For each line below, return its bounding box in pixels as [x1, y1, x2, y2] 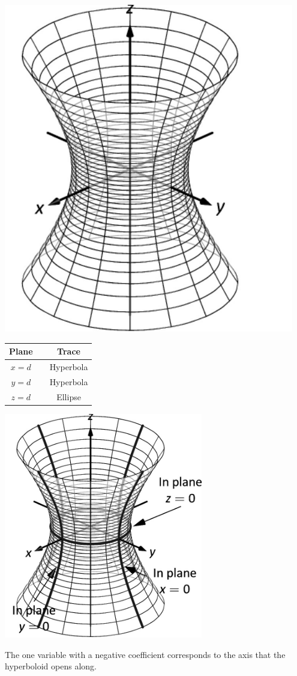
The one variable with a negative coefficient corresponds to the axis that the [5, 648, 286, 660]
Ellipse [56, 390, 81, 403]
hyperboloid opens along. [5, 660, 97, 672]
